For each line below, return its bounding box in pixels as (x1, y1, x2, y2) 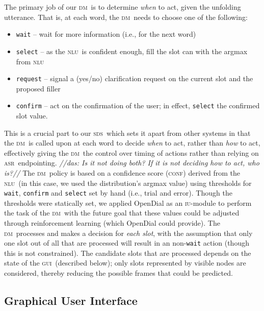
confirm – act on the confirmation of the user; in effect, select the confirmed (16, 100, 260, 111)
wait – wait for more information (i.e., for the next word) (16, 29, 196, 39)
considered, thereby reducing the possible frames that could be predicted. (4, 268, 233, 278)
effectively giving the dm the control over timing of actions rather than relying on (4, 147, 259, 158)
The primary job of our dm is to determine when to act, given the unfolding (4, 2, 241, 12)
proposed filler (16, 83, 61, 93)
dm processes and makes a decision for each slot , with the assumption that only (4, 227, 253, 238)
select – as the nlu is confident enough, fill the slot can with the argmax (16, 45, 248, 56)
